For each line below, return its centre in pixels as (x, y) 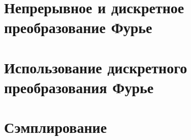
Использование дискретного (96, 67)
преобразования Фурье (79, 87)
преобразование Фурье (78, 27)
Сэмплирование (56, 127)
